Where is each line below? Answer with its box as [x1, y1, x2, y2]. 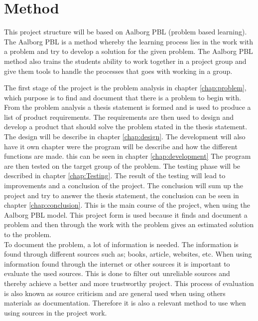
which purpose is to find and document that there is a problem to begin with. [4, 92, 241, 102]
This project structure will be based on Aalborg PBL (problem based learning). [4, 26, 247, 37]
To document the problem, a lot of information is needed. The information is [4, 239, 239, 249]
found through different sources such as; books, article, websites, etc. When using [4, 249, 252, 259]
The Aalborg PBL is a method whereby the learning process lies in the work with [4, 36, 254, 46]
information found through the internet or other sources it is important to [4, 258, 230, 269]
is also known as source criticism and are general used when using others [4, 288, 226, 298]
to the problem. [4, 229, 51, 239]
